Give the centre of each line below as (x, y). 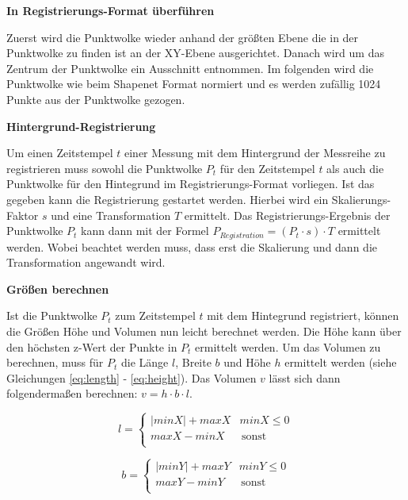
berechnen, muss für (55, 362)
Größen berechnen (58, 288)
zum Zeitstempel (155, 315)
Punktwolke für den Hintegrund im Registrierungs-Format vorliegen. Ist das (191, 184)
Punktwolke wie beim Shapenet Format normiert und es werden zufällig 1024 (194, 84)
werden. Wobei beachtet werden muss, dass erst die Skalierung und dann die (192, 246)
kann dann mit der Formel (145, 231)
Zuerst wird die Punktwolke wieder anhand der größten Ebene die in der (183, 37)
